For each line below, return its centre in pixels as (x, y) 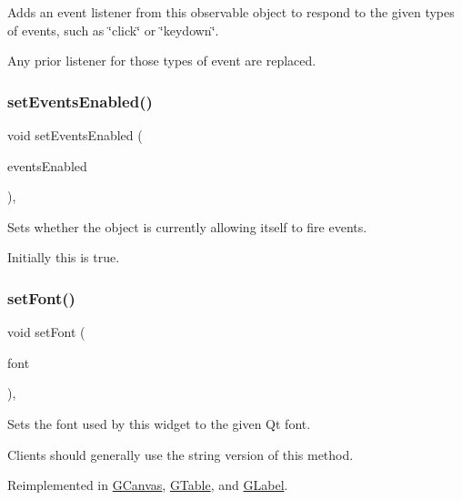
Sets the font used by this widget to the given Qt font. (159, 423)
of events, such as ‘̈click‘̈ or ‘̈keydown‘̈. (113, 30)
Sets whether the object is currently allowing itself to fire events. (187, 226)
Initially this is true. (64, 257)
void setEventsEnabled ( (75, 135)
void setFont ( (46, 332)
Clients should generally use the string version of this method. (181, 454)
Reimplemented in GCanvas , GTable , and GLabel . (148, 485)
